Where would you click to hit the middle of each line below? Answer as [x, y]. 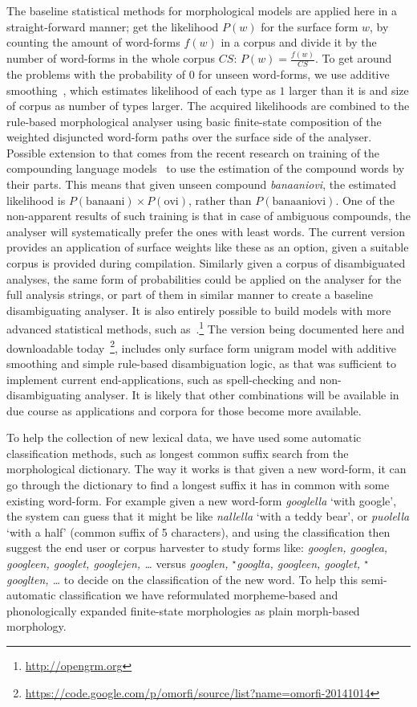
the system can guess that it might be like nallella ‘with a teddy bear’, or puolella [208, 516]
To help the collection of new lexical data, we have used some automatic [184, 437]
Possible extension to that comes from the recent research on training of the [193, 152]
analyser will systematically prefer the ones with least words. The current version [206, 231]
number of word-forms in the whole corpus [111, 58]
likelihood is [36, 200]
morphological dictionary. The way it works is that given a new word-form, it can [206, 469]
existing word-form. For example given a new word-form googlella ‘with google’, [202, 500]
